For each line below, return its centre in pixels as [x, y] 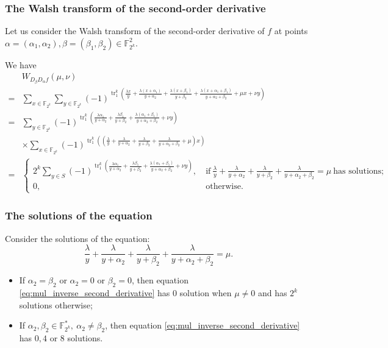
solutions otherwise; [56, 304]
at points [291, 31]
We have [21, 64]
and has [272, 293]
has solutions [357, 171]
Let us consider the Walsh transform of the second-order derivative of [135, 31]
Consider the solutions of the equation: [77, 238]
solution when [206, 293]
